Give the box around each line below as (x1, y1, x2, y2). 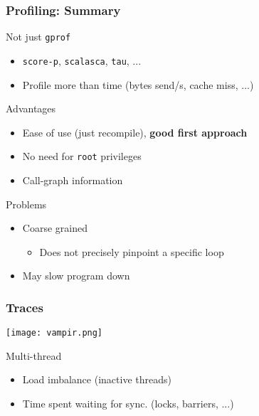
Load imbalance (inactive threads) (22, 372, 171, 387)
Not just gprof (6, 29, 71, 44)
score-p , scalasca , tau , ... (22, 53, 142, 68)
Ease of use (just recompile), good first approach (22, 124, 248, 139)
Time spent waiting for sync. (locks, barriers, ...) (22, 396, 234, 410)
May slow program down (22, 268, 130, 283)
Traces (6, 298, 43, 316)
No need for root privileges (22, 149, 142, 164)
